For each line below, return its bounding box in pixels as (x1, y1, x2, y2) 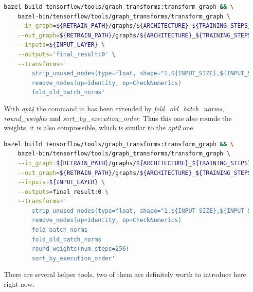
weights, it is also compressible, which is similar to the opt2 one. (4, 122, 195, 133)
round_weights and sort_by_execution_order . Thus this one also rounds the (4, 113, 232, 123)
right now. (4, 279, 35, 289)
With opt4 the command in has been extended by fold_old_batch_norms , (4, 103, 224, 113)
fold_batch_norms (32, 226, 88, 234)
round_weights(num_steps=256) (32, 245, 129, 253)
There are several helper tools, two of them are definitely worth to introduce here (4, 269, 246, 279)
